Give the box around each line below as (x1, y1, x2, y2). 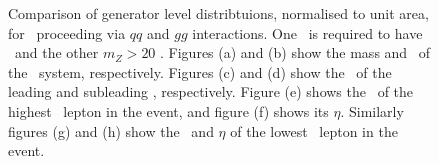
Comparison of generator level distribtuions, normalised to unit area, (8, 3, 429, 23)
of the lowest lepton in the (230, 120, 398, 141)
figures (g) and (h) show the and (8, 120, 214, 141)
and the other (14, 42, 99, 63)
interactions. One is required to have (192, 22, 423, 43)
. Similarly (340, 100, 404, 121)
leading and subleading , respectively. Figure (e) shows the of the (8, 81, 414, 102)
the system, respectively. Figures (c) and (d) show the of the (8, 61, 392, 82)
